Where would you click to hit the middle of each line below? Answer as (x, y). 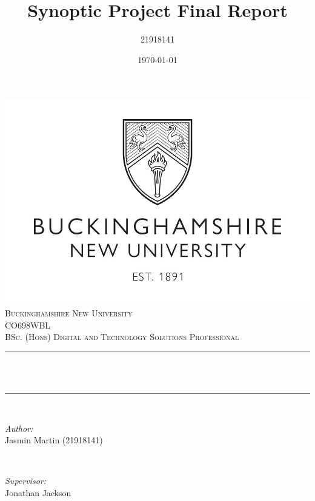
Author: (19, 428)
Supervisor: (25, 481)
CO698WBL (28, 325)
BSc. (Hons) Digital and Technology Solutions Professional (122, 337)
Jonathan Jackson (38, 493)
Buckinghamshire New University (69, 313)
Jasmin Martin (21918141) (54, 440)
